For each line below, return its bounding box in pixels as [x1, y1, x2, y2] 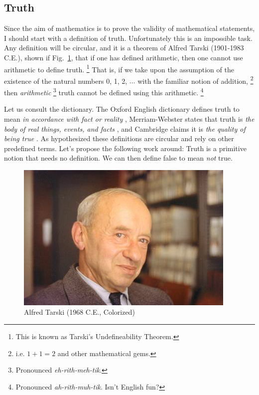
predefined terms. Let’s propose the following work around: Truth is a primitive [4, 143, 247, 153]
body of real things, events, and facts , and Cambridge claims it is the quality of [4, 123, 246, 134]
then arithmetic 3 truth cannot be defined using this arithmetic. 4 [4, 86, 204, 97]
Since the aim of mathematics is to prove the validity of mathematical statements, [4, 23, 255, 33]
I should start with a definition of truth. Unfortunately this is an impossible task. [4, 32, 253, 43]
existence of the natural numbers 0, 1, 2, [4, 75, 128, 86]
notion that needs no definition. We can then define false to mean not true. [4, 153, 233, 163]
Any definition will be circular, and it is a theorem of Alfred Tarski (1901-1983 [4, 42, 244, 53]
